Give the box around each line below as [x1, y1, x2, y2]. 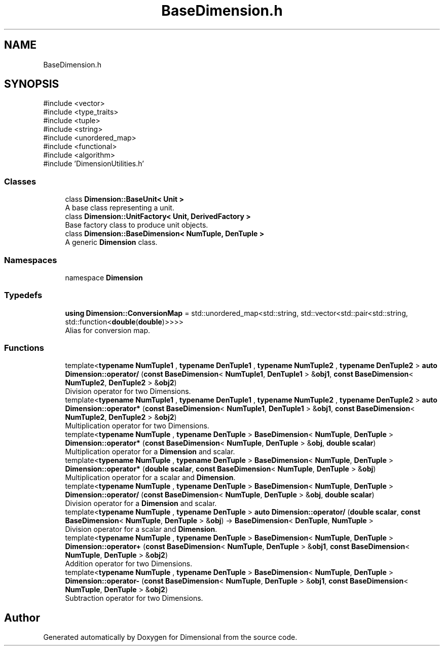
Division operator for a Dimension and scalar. [65, 499, 217, 508]
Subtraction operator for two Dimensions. [65, 594, 203, 603]
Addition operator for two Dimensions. [65, 559, 193, 568]
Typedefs [4, 290, 43, 301]
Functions [4, 343, 44, 353]
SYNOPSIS [4, 78, 59, 91]
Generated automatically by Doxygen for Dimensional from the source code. [43, 633, 298, 642]
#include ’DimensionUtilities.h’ [43, 159, 144, 168]
